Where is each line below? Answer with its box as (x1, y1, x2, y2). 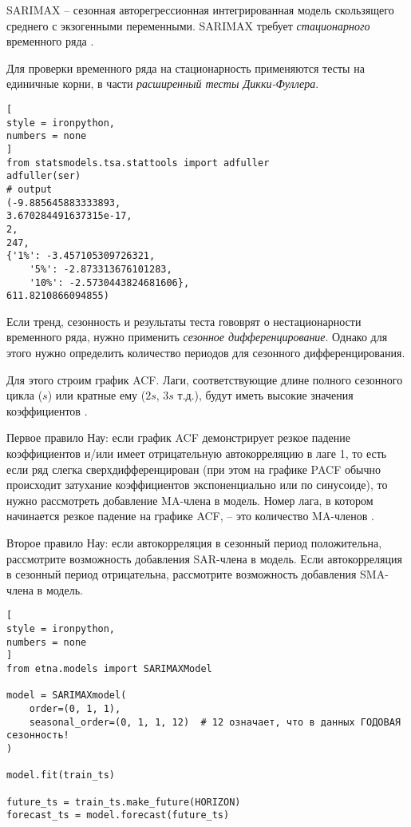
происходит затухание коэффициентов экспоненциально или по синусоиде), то (6, 476, 388, 493)
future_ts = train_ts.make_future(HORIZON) (6, 796, 241, 808)
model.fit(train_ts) (6, 769, 116, 781)
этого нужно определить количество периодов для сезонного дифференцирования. (6, 344, 405, 360)
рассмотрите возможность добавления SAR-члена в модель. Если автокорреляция (6, 550, 402, 567)
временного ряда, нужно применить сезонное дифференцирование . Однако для (6, 328, 388, 345)
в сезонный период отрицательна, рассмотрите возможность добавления (6, 566, 357, 582)
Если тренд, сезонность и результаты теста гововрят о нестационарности (6, 312, 362, 329)
